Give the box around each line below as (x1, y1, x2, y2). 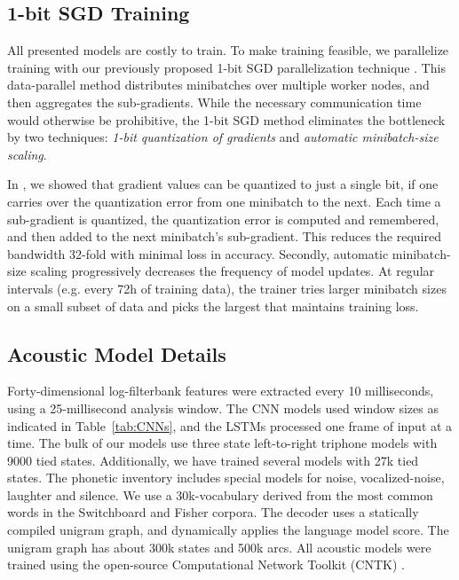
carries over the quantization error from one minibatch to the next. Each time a (7, 192, 441, 210)
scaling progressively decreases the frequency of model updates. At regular (30, 262, 435, 280)
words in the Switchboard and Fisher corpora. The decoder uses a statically (7, 503, 419, 521)
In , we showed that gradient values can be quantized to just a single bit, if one (7, 175, 439, 193)
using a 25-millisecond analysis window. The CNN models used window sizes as (7, 398, 439, 417)
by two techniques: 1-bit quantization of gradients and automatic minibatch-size (7, 128, 439, 146)
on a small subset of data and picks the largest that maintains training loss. (7, 296, 419, 315)
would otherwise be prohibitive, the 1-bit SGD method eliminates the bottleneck (7, 110, 446, 129)
